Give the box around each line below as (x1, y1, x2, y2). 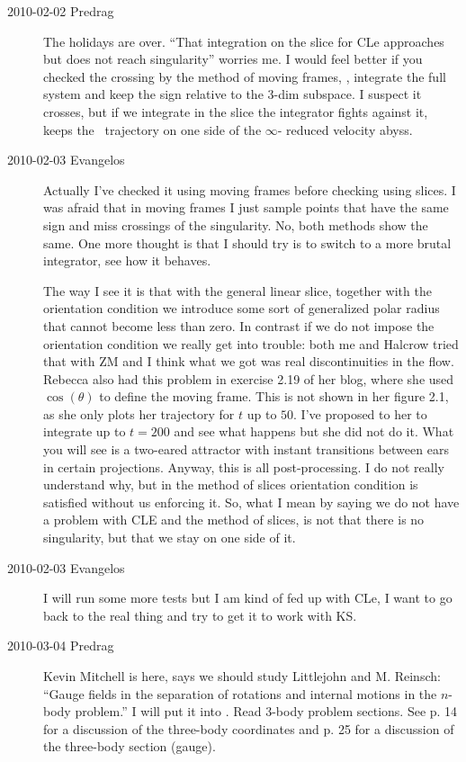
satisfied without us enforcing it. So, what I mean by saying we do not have (43, 492, 460, 511)
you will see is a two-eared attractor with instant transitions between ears (43, 440, 449, 459)
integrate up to (43, 422, 126, 441)
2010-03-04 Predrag (7, 636, 114, 655)
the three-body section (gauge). (43, 737, 216, 756)
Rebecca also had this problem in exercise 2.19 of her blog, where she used (43, 369, 454, 388)
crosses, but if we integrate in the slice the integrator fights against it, (43, 102, 428, 121)
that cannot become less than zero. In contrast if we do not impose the (43, 316, 435, 335)
